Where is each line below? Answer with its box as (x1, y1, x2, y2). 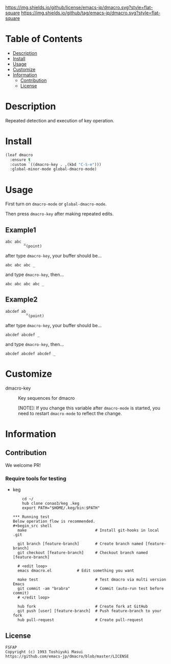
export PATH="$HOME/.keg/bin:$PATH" (22, 505, 100, 511)
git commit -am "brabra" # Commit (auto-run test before (17, 586, 164, 591)
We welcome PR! (5, 462, 41, 468)
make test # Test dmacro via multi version (17, 577, 166, 583)
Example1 (5, 225, 37, 234)
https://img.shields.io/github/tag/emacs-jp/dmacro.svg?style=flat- (21, 10, 161, 16)
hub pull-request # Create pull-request (17, 617, 143, 623)
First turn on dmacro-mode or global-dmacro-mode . (5, 201, 107, 207)
